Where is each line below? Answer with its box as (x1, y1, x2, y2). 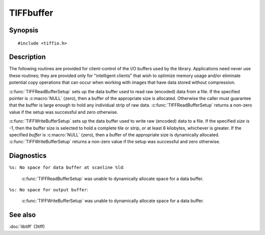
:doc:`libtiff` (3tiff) (9, 224, 45, 230)
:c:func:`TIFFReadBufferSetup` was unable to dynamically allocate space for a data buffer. (21, 176, 204, 182)
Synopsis (9, 26, 39, 34)
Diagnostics (9, 152, 47, 160)
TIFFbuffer (9, 7, 53, 18)
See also (9, 211, 36, 219)
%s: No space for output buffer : (9, 187, 88, 193)
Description (9, 53, 46, 61)
